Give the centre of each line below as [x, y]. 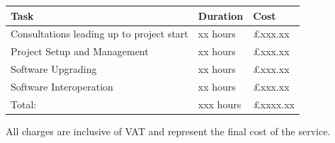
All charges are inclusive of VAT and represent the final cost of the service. [168, 131]
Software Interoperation [62, 86]
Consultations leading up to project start [100, 34]
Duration [221, 15]
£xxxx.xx [274, 104]
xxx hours [220, 104]
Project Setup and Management [80, 51]
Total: [24, 104]
